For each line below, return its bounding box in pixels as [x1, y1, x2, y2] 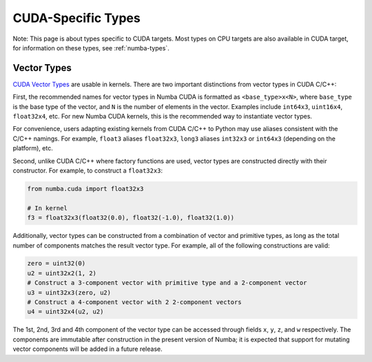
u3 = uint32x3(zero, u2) [27, 288, 112, 296]
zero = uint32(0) [27, 259, 86, 268]
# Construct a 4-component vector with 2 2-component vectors [27, 299, 242, 306]
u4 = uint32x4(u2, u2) [27, 308, 104, 316]
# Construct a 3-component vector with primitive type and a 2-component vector [27, 279, 307, 287]
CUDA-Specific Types [12, 10, 141, 26]
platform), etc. [12, 144, 53, 152]
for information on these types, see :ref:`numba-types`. [12, 43, 170, 52]
